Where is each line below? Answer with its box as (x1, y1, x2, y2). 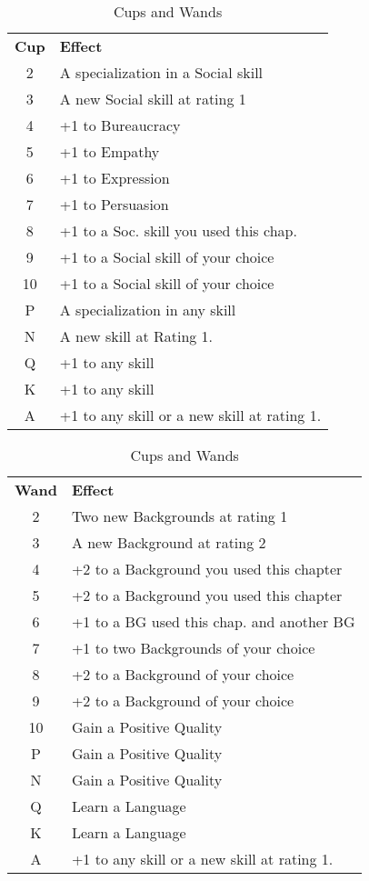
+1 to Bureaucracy (59, 115, 181, 135)
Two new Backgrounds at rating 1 (71, 506, 288, 526)
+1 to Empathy (59, 141, 160, 162)
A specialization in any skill (59, 299, 236, 320)
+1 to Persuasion (59, 194, 169, 215)
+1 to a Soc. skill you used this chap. (59, 220, 297, 241)
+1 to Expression (59, 167, 170, 188)
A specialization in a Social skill (59, 62, 264, 83)
